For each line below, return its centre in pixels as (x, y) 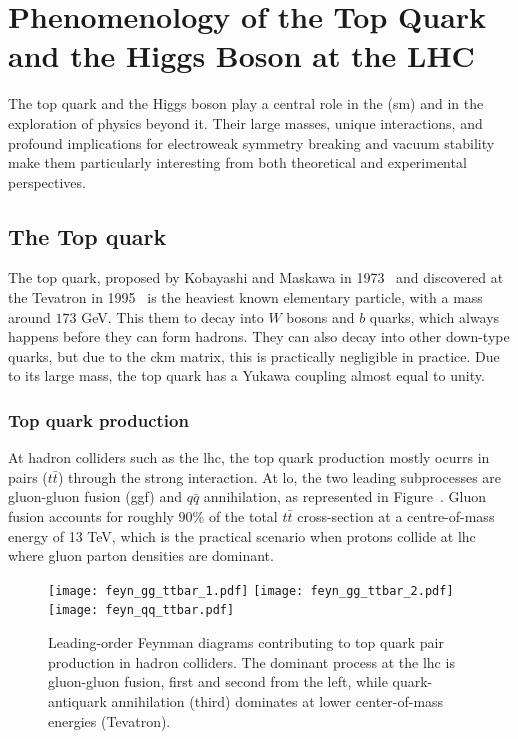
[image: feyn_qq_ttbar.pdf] (141, 610)
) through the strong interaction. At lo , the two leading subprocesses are (279, 476)
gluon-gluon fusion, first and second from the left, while (218, 681)
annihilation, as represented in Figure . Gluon (344, 496)
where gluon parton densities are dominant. (141, 555)
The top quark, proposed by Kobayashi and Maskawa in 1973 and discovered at (256, 277)
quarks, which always (434, 316)
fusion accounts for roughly (91, 516)
